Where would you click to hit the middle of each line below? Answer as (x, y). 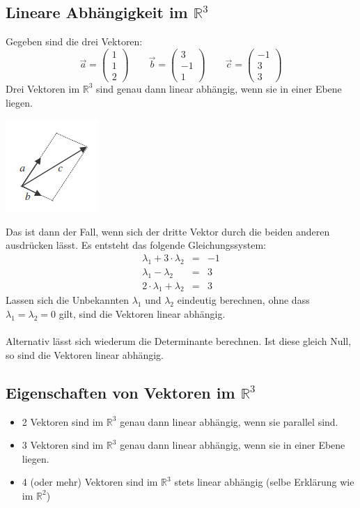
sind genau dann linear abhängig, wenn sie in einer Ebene (219, 88)
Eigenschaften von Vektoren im (120, 392)
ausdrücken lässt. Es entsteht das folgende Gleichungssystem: (136, 245)
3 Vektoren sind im (63, 445)
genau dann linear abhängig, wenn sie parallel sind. (229, 421)
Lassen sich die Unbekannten (67, 300)
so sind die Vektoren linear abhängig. (85, 354)
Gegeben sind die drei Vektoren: (74, 41)
